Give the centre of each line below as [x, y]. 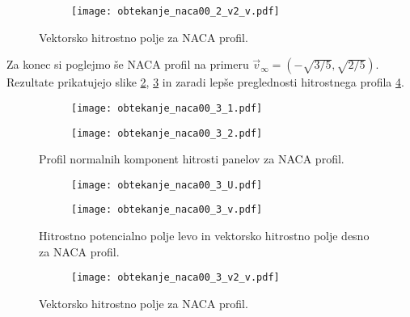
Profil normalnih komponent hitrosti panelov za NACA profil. [192, 159]
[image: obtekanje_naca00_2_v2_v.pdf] [175, 11]
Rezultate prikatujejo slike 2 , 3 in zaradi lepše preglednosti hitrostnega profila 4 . [205, 82]
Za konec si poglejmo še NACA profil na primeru [128, 64]
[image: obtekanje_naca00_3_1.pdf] [167, 108]
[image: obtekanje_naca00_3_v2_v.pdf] [175, 278]
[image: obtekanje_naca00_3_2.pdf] [167, 133]
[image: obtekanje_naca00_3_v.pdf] [167, 210]
